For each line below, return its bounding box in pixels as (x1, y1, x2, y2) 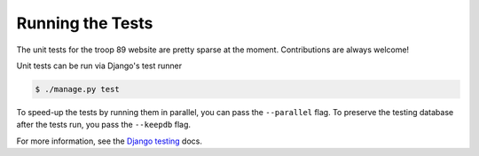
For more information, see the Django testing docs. (16, 136, 203, 146)
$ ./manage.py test (35, 84, 120, 94)
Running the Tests (16, 13, 153, 33)
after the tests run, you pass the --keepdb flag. (16, 120, 191, 130)
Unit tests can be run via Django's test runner (16, 60, 183, 71)
